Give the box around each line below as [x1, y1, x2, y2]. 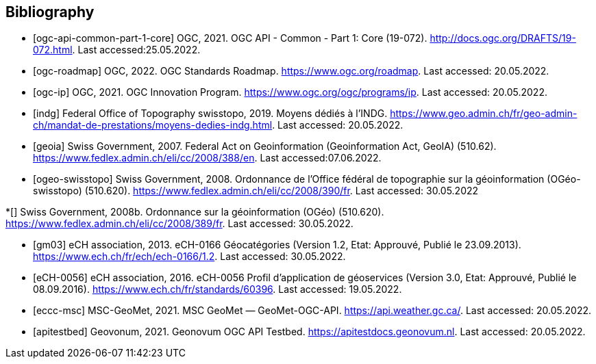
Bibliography [5, 3, 95, 21]
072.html [33, 44, 73, 56]
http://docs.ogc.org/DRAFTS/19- [430, 32, 576, 44]
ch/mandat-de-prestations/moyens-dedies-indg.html [33, 119, 273, 131]
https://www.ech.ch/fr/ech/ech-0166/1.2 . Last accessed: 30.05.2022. [33, 250, 346, 263]
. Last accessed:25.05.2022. [72, 44, 201, 56]
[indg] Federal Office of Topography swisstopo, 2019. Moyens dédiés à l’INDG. [33, 107, 388, 120]
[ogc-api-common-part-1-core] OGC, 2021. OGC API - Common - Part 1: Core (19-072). [33, 32, 427, 44]
